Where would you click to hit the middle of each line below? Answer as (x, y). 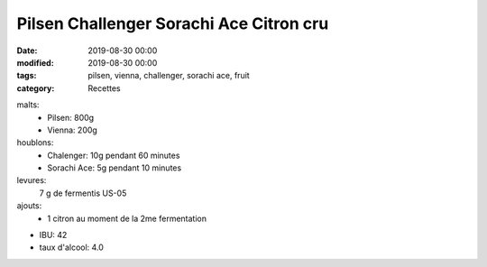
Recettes (104, 88)
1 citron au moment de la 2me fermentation (127, 218)
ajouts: (29, 206)
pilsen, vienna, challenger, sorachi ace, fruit (169, 76)
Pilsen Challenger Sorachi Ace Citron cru (173, 23)
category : (36, 88)
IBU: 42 (53, 235)
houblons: (35, 143)
